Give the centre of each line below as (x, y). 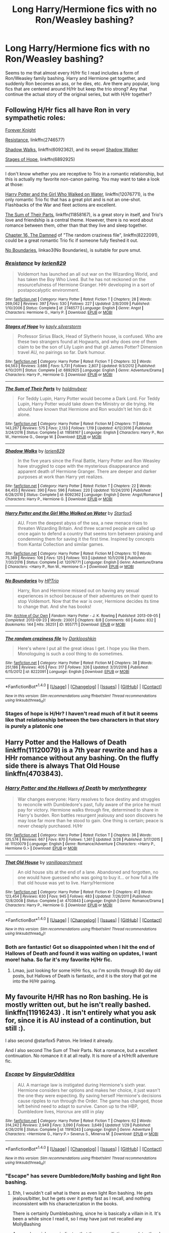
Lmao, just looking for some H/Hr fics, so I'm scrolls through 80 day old (87, 970)
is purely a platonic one (34, 726)
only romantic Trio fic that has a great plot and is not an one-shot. (73, 199)
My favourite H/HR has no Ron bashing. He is (77, 997)
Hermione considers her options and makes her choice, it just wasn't (89, 1090)
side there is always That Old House (63, 766)
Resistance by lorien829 (36, 263)
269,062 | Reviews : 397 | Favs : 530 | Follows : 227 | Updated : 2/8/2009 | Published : (78, 304)
